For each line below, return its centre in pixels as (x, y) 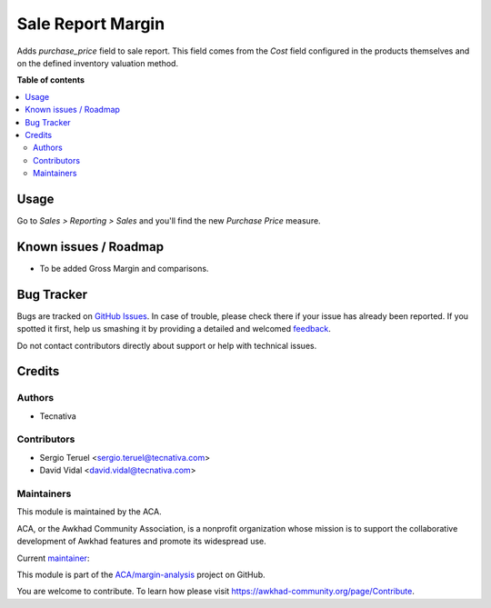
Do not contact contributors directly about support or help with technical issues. (167, 345)
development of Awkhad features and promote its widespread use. (142, 542)
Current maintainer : (53, 558)
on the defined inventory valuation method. (98, 63)
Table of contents (51, 80)
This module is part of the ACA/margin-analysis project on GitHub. (141, 574)
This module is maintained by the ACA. (90, 512)
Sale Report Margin (91, 24)
